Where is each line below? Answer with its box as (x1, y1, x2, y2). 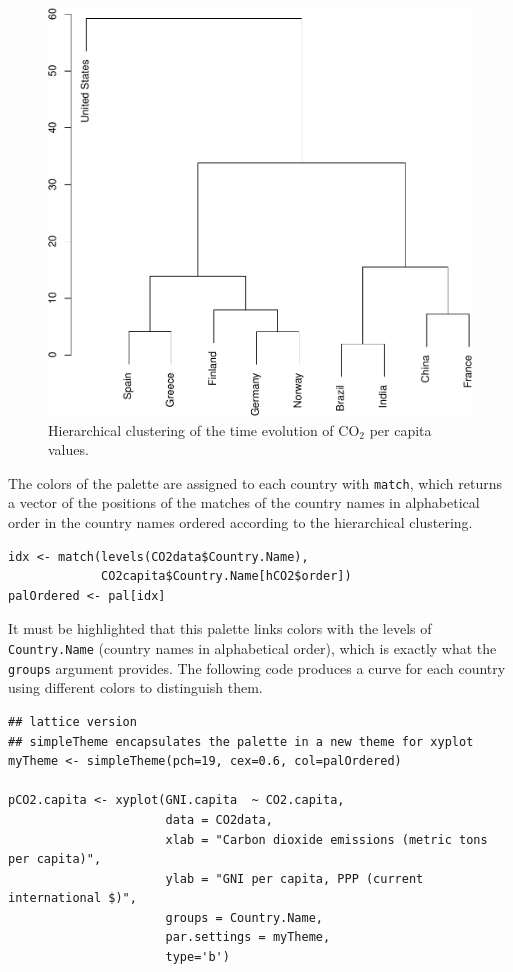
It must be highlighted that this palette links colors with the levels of (8, 618, 432, 639)
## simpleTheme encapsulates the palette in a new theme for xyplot (8, 734, 474, 749)
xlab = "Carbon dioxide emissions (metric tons (165, 832, 488, 847)
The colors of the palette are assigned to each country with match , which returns (8, 472, 503, 493)
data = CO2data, (165, 812, 273, 827)
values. (48, 439, 89, 460)
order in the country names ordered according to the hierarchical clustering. (8, 512, 473, 533)
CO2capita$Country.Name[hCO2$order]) (101, 569, 352, 584)
